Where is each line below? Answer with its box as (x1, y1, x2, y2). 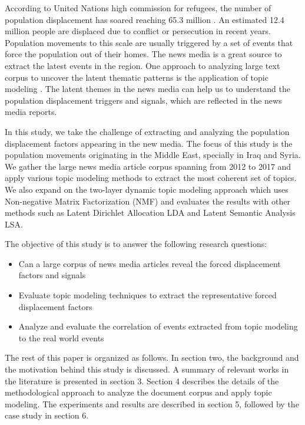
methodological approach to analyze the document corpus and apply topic (5, 386, 272, 398)
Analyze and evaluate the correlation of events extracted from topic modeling (18, 320, 298, 332)
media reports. (5, 106, 57, 118)
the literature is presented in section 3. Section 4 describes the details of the (5, 374, 279, 387)
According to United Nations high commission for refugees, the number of (5, 2, 271, 14)
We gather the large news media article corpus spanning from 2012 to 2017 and (5, 160, 291, 172)
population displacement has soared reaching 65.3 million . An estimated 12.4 (5, 13, 284, 25)
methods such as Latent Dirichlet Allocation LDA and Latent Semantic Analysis (5, 206, 296, 219)
